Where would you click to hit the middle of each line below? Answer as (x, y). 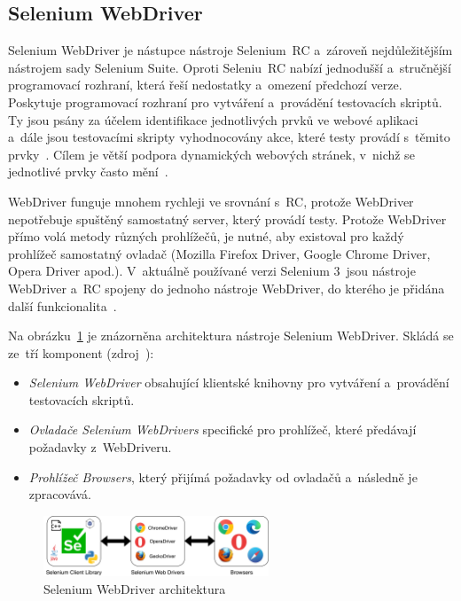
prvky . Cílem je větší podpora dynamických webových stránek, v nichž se (211, 154)
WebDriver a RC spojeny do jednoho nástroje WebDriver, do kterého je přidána (227, 288)
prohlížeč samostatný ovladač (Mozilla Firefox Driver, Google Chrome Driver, (219, 253)
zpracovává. (60, 494)
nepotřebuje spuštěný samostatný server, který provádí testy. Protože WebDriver (227, 219)
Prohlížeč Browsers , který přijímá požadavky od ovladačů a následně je (223, 476)
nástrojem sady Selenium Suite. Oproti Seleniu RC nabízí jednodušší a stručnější (230, 67)
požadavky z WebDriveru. (100, 447)
